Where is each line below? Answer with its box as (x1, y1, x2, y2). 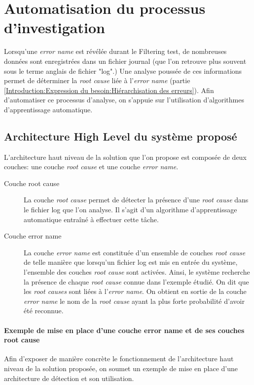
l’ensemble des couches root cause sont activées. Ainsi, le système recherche (24, 267, 250, 277)
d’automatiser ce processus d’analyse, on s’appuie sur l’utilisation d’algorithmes (4, 95, 244, 105)
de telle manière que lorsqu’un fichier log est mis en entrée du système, (24, 257, 238, 267)
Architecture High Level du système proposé (4, 128, 237, 144)
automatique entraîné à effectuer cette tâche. (24, 214, 159, 224)
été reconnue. (24, 305, 64, 316)
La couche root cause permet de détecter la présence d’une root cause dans (24, 194, 249, 205)
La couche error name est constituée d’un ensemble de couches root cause (24, 247, 246, 257)
